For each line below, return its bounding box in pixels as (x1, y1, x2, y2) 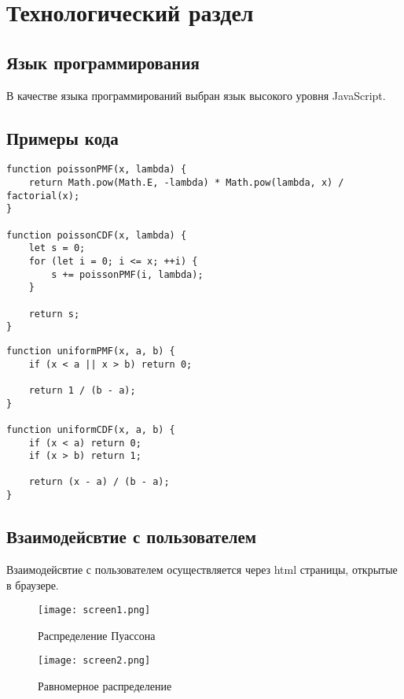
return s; (28, 308, 80, 320)
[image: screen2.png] (38, 655, 151, 667)
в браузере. (6, 576, 59, 593)
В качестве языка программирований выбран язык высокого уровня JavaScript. (6, 87, 386, 103)
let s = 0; (28, 242, 86, 254)
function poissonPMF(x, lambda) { (6, 164, 187, 176)
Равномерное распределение (38, 678, 172, 694)
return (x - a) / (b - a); (28, 476, 170, 488)
